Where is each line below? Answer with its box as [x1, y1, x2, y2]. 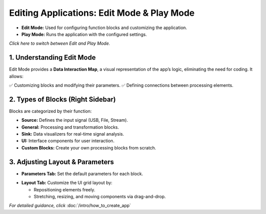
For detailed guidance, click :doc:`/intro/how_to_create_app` [9, 203, 132, 209]
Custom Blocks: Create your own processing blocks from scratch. [21, 144, 156, 150]
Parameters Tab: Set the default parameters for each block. [21, 171, 143, 177]
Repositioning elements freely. [33, 186, 96, 192]
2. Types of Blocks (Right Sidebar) [9, 95, 116, 104]
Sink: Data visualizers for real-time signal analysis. [21, 131, 124, 137]
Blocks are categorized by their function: [9, 108, 92, 114]
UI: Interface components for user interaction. [21, 138, 115, 144]
